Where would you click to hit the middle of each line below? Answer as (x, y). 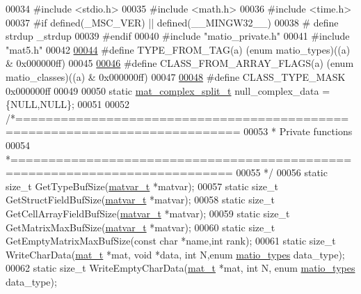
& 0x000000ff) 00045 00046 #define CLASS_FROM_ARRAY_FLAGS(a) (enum (180, 63)
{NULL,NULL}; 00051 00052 (68, 104)
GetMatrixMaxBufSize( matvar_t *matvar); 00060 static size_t (141, 227)
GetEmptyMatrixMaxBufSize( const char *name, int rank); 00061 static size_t (171, 241)
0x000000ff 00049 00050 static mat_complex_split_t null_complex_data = (168, 90)
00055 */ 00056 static (282, 172)
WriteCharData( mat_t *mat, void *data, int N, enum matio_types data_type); (175, 254)
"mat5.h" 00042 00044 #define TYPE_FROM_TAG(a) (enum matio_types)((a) (178, 49)
